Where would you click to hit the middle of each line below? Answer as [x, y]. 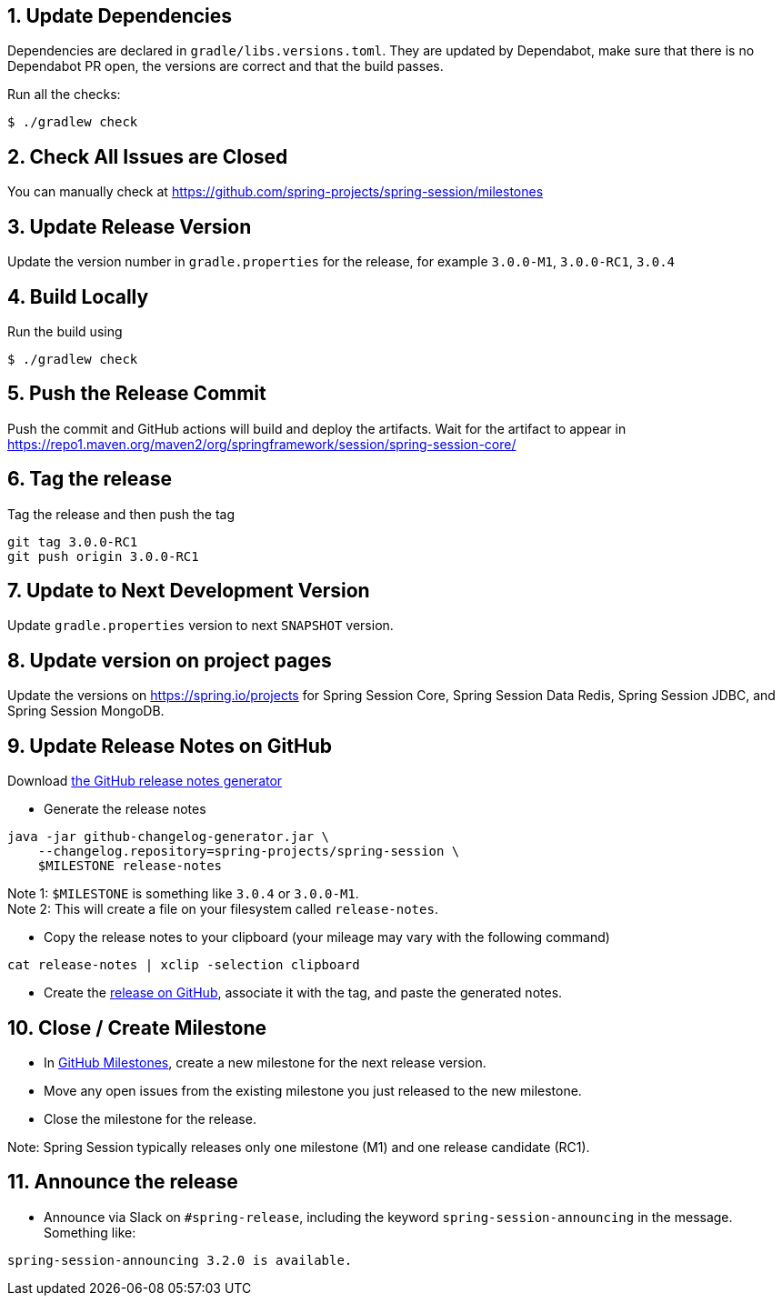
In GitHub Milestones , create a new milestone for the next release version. [265, 1063]
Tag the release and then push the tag [121, 514]
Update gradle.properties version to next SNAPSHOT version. [201, 626]
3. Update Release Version [130, 226]
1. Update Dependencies [120, 16]
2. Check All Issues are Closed [148, 156]
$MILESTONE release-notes [130, 866]
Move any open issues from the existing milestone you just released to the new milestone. [313, 1091]
